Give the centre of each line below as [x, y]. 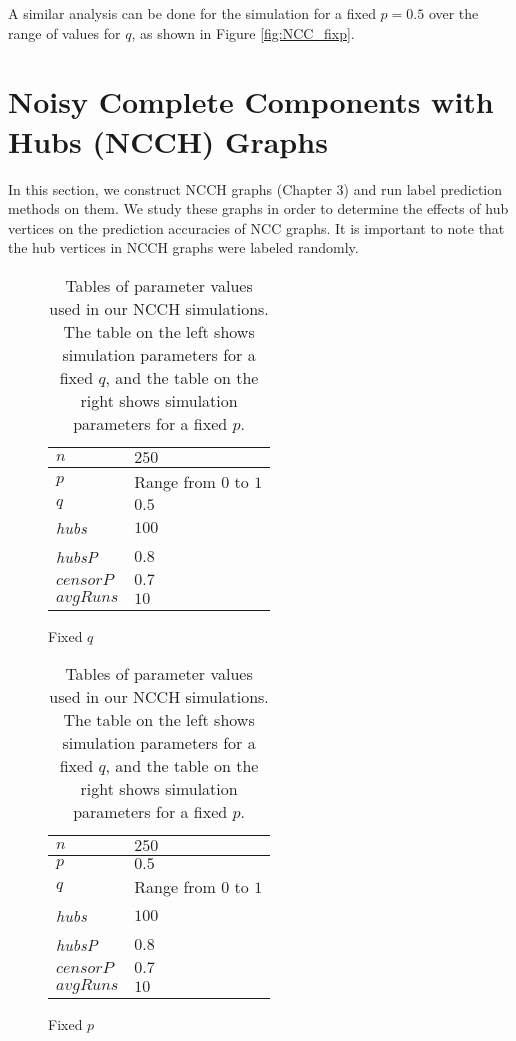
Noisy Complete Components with [251, 101]
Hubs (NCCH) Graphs [168, 140]
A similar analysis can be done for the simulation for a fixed [192, 13]
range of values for [64, 32]
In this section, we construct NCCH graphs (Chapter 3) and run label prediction [255, 188]
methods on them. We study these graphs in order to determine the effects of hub [258, 208]
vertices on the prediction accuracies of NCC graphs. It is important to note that [256, 227]
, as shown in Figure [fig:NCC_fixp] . [243, 32]
